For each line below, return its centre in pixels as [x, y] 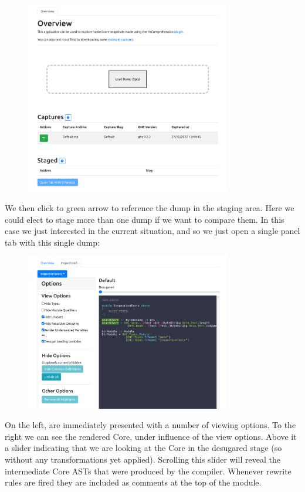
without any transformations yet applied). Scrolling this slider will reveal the [143, 459]
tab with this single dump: [52, 242]
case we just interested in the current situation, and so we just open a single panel [152, 231]
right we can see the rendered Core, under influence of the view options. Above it [151, 436]
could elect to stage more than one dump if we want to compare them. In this [145, 219]
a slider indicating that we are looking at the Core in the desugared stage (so [143, 448]
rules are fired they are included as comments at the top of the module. [133, 482]
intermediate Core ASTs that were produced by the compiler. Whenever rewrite [148, 471]
